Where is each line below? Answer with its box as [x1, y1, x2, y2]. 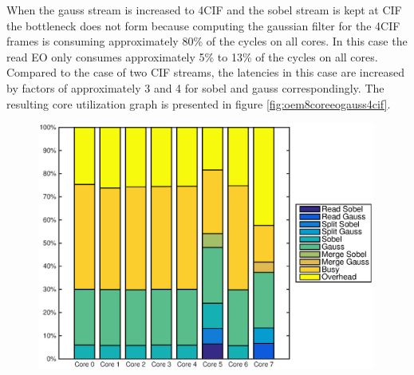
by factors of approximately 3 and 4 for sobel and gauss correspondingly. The [6, 79, 384, 96]
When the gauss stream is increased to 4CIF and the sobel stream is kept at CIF [6, 2, 402, 18]
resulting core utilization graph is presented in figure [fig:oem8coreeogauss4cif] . [6, 95, 391, 112]
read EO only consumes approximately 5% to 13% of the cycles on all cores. [6, 48, 378, 65]
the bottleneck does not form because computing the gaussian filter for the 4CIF [6, 17, 400, 34]
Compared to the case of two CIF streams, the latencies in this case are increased [6, 64, 404, 81]
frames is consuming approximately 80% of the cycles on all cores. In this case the [6, 33, 408, 49]
